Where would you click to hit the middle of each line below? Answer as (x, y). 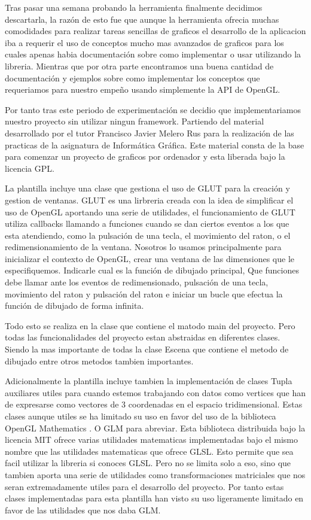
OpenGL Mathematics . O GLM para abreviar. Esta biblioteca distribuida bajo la (155, 428)
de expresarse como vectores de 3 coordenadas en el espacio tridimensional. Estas (154, 404)
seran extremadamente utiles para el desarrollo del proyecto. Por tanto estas (144, 486)
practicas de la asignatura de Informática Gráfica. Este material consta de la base (155, 145)
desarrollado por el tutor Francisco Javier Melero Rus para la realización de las (150, 133)
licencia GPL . (30, 168)
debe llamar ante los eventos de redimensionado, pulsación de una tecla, (137, 282)
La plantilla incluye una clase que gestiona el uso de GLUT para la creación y (147, 188)
